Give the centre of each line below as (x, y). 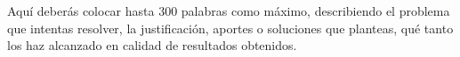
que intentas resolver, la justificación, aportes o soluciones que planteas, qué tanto (230, 28)
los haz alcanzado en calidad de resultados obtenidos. (152, 45)
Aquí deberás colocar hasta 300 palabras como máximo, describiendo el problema (229, 11)
